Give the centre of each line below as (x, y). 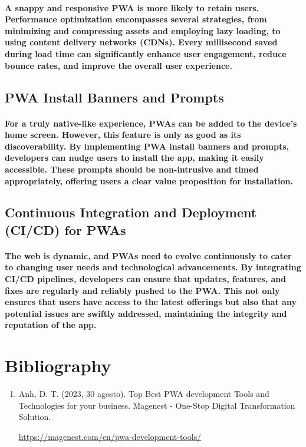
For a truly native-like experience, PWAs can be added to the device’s (151, 123)
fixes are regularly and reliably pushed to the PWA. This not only (142, 290)
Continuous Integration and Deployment (131, 212)
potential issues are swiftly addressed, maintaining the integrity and (146, 313)
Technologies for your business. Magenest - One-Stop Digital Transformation (157, 405)
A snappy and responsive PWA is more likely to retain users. (132, 7)
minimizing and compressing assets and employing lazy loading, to (143, 30)
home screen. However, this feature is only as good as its (123, 135)
